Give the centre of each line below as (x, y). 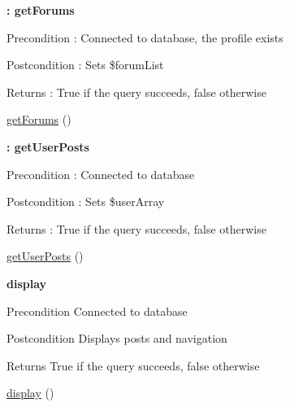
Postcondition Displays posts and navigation (117, 338)
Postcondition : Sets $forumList (85, 65)
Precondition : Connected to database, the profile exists (145, 37)
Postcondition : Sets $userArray (86, 201)
